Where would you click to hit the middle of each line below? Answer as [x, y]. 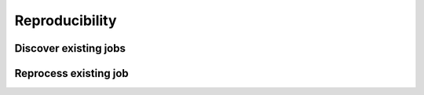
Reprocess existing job [71, 73]
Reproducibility [66, 20]
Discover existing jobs [70, 48]
